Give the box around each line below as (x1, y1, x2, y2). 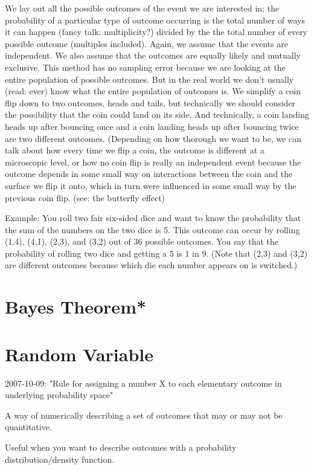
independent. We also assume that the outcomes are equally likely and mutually (5, 49, 301, 62)
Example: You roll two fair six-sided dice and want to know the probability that (5, 211, 301, 224)
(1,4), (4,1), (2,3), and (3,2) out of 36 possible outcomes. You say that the (5, 235, 278, 248)
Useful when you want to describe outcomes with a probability (5, 440, 237, 453)
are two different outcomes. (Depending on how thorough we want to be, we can (5, 132, 302, 144)
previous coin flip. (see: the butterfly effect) (5, 191, 165, 204)
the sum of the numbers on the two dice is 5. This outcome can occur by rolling (5, 223, 300, 236)
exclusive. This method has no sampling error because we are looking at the (5, 60, 286, 73)
